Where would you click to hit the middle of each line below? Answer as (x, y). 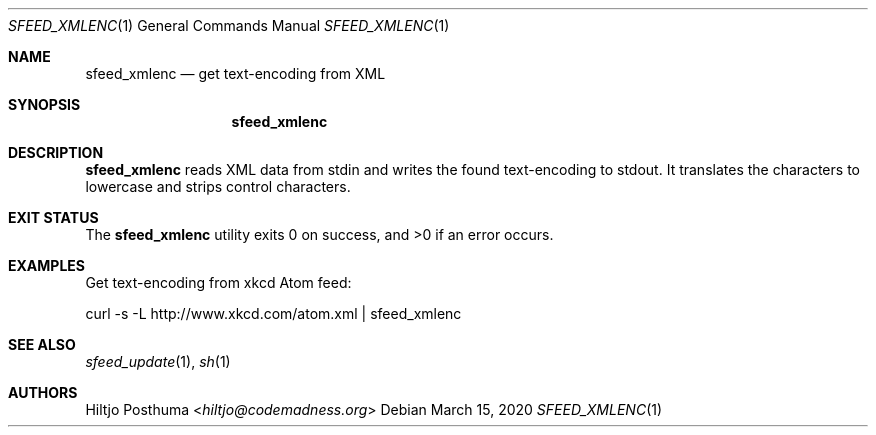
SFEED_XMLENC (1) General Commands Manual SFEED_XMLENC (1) (229, 25)
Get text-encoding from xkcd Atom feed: (218, 282)
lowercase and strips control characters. (218, 186)
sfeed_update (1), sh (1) (158, 361)
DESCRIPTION (56, 152)
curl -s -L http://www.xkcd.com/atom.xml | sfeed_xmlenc (273, 313)
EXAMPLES (46, 265)
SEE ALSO (42, 344)
